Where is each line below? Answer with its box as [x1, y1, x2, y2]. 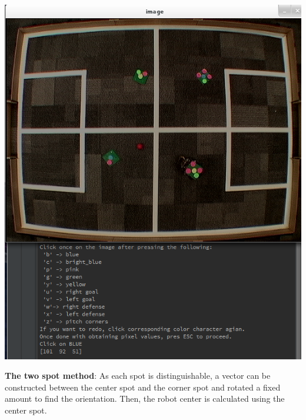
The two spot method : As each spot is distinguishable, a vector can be [5, 369, 271, 382]
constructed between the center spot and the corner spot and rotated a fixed [5, 381, 281, 393]
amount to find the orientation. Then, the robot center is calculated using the [5, 392, 285, 405]
